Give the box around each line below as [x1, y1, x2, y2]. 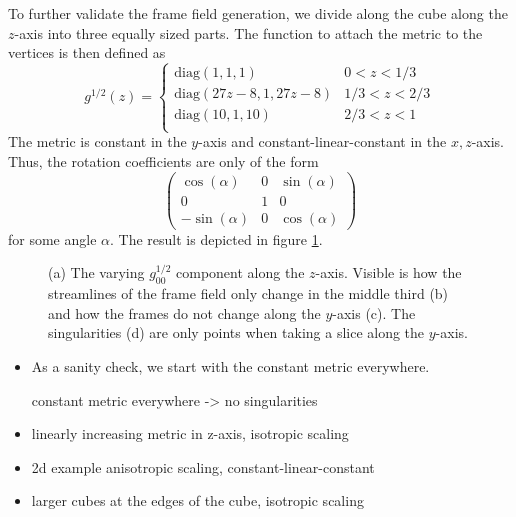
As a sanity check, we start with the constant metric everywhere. [31, 355, 430, 376]
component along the [176, 262, 305, 283]
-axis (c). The [332, 302, 416, 323]
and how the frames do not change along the [48, 302, 321, 323]
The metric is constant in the [8, 131, 187, 152]
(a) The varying [48, 262, 145, 283]
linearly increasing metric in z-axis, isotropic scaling [31, 423, 349, 444]
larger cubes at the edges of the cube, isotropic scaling [31, 490, 364, 511]
